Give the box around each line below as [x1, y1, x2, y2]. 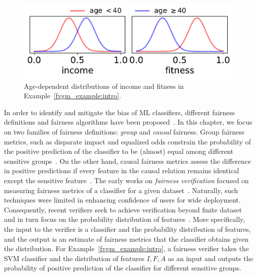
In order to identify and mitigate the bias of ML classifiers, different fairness [4, 107, 235, 117]
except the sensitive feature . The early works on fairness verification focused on [4, 175, 249, 185]
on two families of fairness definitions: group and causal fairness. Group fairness [4, 127, 245, 137]
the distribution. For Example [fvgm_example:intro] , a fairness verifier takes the [4, 243, 249, 254]
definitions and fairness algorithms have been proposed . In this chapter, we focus [4, 117, 253, 127]
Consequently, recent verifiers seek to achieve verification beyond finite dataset [4, 204, 242, 214]
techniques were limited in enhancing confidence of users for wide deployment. [4, 195, 241, 205]
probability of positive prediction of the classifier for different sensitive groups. [4, 263, 242, 273]
